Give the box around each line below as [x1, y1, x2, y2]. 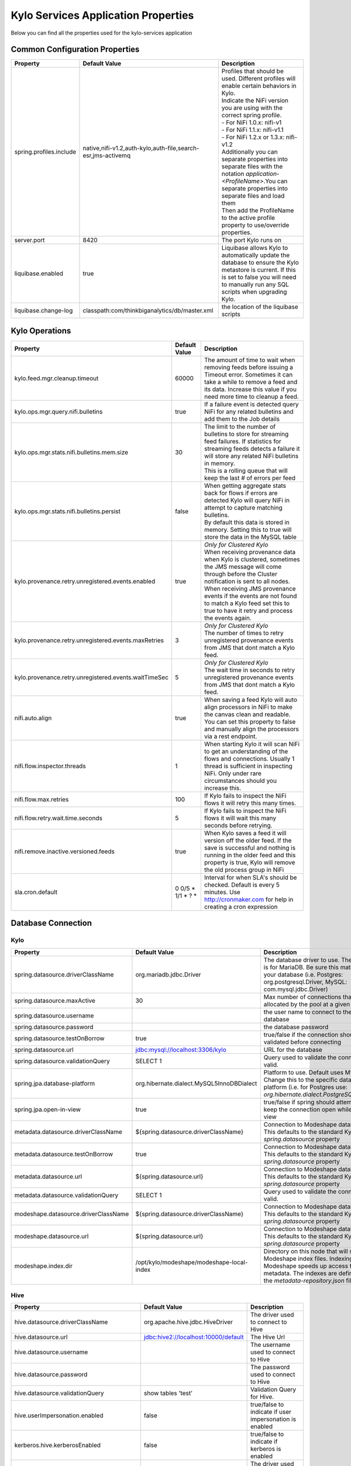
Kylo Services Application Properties [11, 9, 194, 22]
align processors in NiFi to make [204, 703, 292, 711]
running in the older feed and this [204, 851, 296, 859]
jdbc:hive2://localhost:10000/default [143, 1333, 244, 1341]
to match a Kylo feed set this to [204, 599, 290, 607]
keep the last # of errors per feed [204, 474, 295, 482]
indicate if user [250, 1408, 292, 1416]
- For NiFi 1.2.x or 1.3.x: [221, 133, 285, 141]
